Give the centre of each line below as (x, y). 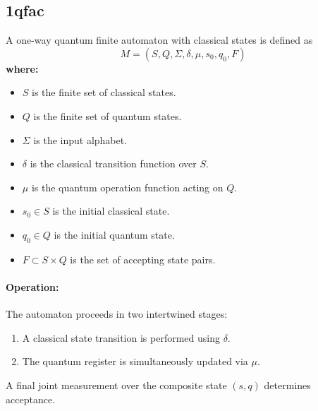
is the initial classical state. (111, 211)
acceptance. (30, 399)
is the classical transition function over (113, 163)
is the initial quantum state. (114, 234)
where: (22, 68)
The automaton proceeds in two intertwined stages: (117, 314)
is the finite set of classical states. (104, 92)
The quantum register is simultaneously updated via (135, 361)
